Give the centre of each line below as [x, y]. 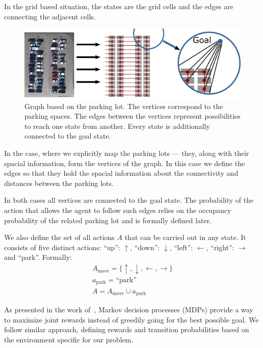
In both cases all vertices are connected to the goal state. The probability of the [129, 200]
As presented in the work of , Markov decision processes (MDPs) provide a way [129, 309]
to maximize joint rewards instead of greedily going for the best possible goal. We [131, 319]
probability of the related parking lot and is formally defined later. [108, 220]
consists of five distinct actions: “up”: [62, 247]
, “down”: [145, 247]
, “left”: [181, 247]
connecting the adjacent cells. [50, 16]
